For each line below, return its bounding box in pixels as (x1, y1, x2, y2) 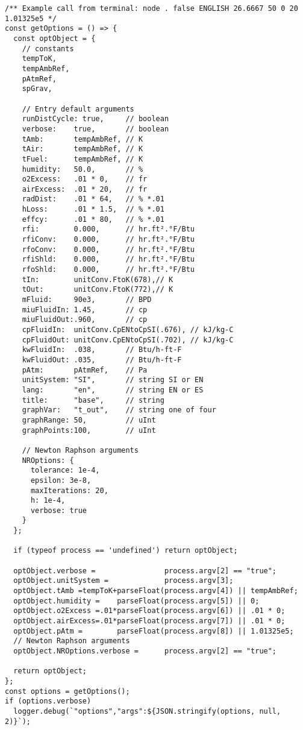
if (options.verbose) (5, 697, 92, 706)
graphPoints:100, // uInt (22, 426, 156, 435)
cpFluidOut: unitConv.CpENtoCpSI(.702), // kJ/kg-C (22, 335, 234, 344)
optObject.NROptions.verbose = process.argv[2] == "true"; (13, 647, 277, 655)
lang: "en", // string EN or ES (22, 385, 204, 394)
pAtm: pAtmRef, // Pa (22, 365, 148, 374)
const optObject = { (13, 34, 96, 43)
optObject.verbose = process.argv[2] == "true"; (13, 566, 277, 575)
